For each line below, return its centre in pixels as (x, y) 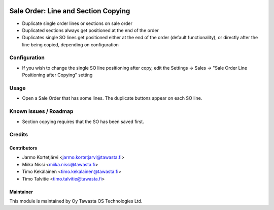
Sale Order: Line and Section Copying (70, 11)
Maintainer (21, 192)
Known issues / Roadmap (41, 111)
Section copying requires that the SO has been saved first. (83, 122)
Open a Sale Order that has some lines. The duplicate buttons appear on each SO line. (112, 98)
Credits (19, 135)
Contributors (23, 148)
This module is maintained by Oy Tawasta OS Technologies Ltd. (76, 201)
